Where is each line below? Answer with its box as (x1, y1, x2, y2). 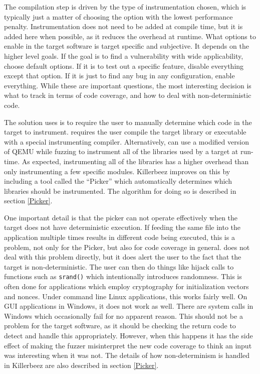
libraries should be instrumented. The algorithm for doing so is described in (4, 185, 236, 196)
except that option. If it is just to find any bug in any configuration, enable (4, 70, 235, 81)
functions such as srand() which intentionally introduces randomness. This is (4, 271, 242, 282)
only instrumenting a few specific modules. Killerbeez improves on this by (4, 166, 230, 176)
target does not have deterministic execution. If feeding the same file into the (4, 222, 240, 232)
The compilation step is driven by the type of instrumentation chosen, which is (4, 2, 246, 12)
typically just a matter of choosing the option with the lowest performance (4, 11, 233, 22)
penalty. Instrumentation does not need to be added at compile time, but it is (4, 21, 243, 32)
